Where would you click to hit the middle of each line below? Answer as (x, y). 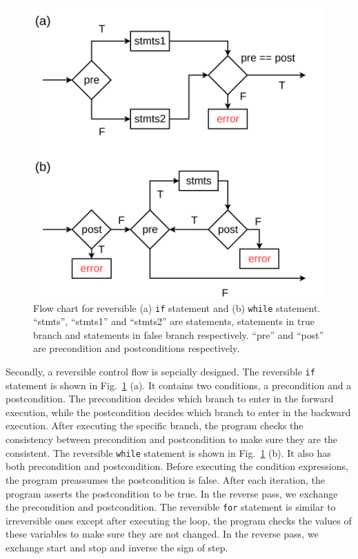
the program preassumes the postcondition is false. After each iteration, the (166, 479)
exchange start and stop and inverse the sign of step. (117, 547)
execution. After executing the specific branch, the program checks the (155, 425)
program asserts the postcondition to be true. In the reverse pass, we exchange (172, 493)
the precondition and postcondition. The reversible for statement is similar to (171, 507)
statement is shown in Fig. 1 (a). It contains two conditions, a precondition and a (179, 385)
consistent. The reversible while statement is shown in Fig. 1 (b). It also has (168, 452)
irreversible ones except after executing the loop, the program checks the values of (179, 520)
